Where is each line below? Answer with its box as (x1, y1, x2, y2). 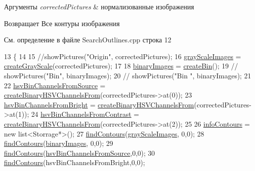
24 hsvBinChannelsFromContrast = (31, 109, 139, 119)
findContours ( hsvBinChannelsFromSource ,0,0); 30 (4, 147, 155, 158)
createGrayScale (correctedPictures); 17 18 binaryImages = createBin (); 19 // (4, 61, 238, 71)
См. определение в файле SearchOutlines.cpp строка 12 (4, 34, 171, 45)
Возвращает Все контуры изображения (4, 18, 120, 28)
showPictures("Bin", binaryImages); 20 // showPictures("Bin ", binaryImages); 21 (4, 70, 251, 80)
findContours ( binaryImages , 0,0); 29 (4, 138, 113, 148)
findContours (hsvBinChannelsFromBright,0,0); (4, 157, 145, 168)
